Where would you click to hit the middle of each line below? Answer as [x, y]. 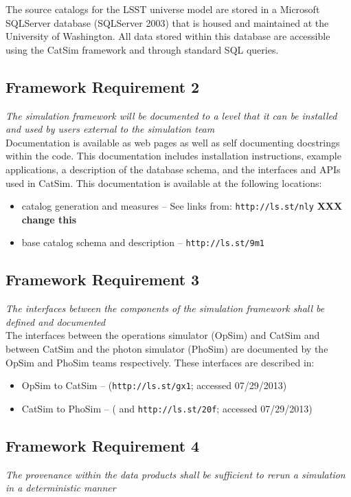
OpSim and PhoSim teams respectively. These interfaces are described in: [160, 362]
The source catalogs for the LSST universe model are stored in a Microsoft [163, 9]
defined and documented [56, 321]
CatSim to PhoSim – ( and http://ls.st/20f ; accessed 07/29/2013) [167, 408]
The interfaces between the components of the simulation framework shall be [165, 308]
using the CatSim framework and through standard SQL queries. [142, 49]
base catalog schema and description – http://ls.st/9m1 [143, 242]
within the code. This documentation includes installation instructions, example [173, 156]
